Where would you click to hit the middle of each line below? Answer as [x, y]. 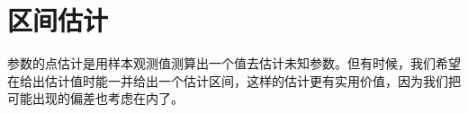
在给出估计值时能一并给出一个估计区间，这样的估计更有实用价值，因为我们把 [234, 80]
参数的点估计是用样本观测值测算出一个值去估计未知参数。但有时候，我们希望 [234, 63]
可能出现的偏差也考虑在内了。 [95, 98]
